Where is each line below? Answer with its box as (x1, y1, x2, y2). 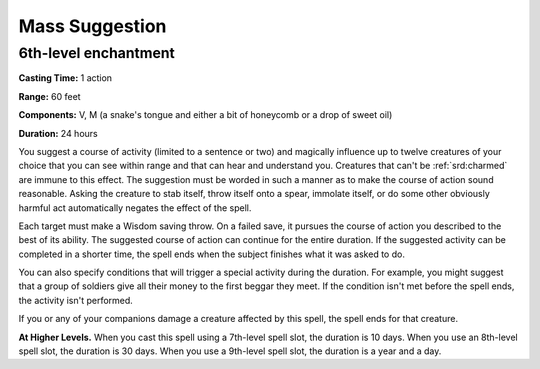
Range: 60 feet (18, 90, 81, 102)
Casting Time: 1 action (18, 72, 113, 84)
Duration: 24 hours (18, 127, 99, 139)
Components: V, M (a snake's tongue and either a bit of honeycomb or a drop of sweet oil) (18, 109, 393, 121)
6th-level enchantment (18, 44, 175, 62)
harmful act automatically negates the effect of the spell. (18, 201, 252, 214)
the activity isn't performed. (18, 294, 134, 306)
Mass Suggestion (18, 15, 167, 37)
